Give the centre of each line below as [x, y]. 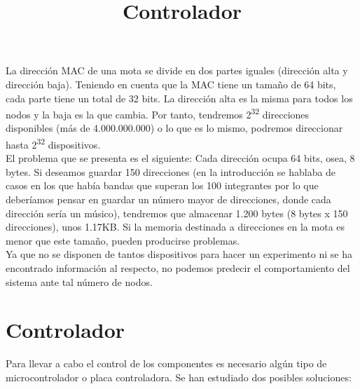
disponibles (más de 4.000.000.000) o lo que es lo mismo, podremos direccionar [174, 128]
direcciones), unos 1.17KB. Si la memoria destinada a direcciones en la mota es [175, 227]
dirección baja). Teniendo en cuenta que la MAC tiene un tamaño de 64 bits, [171, 84]
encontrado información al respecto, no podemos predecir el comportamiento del [178, 268]
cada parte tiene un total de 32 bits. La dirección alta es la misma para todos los [179, 98]
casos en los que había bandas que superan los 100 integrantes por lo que [162, 185]
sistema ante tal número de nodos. [79, 281]
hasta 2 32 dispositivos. [53, 143]
